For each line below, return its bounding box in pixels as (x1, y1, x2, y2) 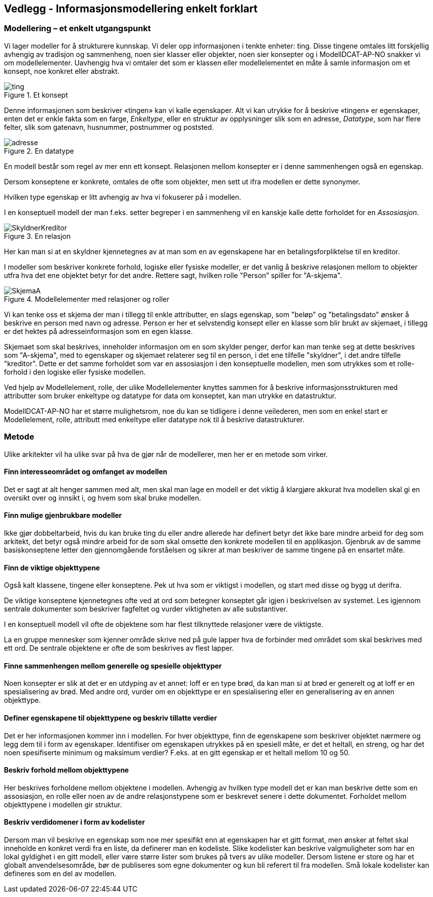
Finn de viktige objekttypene (4, 563, 100, 572)
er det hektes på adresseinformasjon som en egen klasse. (4, 327, 193, 336)
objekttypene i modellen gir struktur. (4, 800, 122, 809)
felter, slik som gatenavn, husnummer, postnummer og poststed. (4, 122, 214, 131)
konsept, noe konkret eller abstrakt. (4, 66, 120, 75)
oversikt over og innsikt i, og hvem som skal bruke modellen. (4, 493, 201, 502)
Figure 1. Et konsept (4, 90, 68, 99)
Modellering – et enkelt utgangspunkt (4, 23, 151, 34)
